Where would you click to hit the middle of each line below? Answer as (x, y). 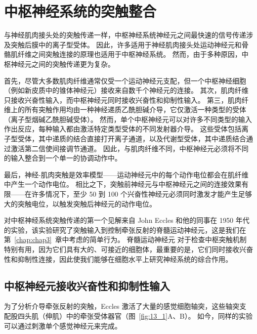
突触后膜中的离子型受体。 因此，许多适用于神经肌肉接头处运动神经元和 (126, 44)
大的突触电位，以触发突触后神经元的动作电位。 (80, 203)
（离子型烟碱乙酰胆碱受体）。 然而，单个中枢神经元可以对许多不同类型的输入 (128, 119)
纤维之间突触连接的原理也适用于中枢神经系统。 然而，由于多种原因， (129, 54)
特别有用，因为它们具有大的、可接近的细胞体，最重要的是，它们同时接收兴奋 (128, 249)
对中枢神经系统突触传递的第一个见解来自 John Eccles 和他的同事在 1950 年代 (127, 220)
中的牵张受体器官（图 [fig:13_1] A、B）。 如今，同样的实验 (159, 315)
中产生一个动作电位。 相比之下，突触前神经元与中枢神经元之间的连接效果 (123, 184)
